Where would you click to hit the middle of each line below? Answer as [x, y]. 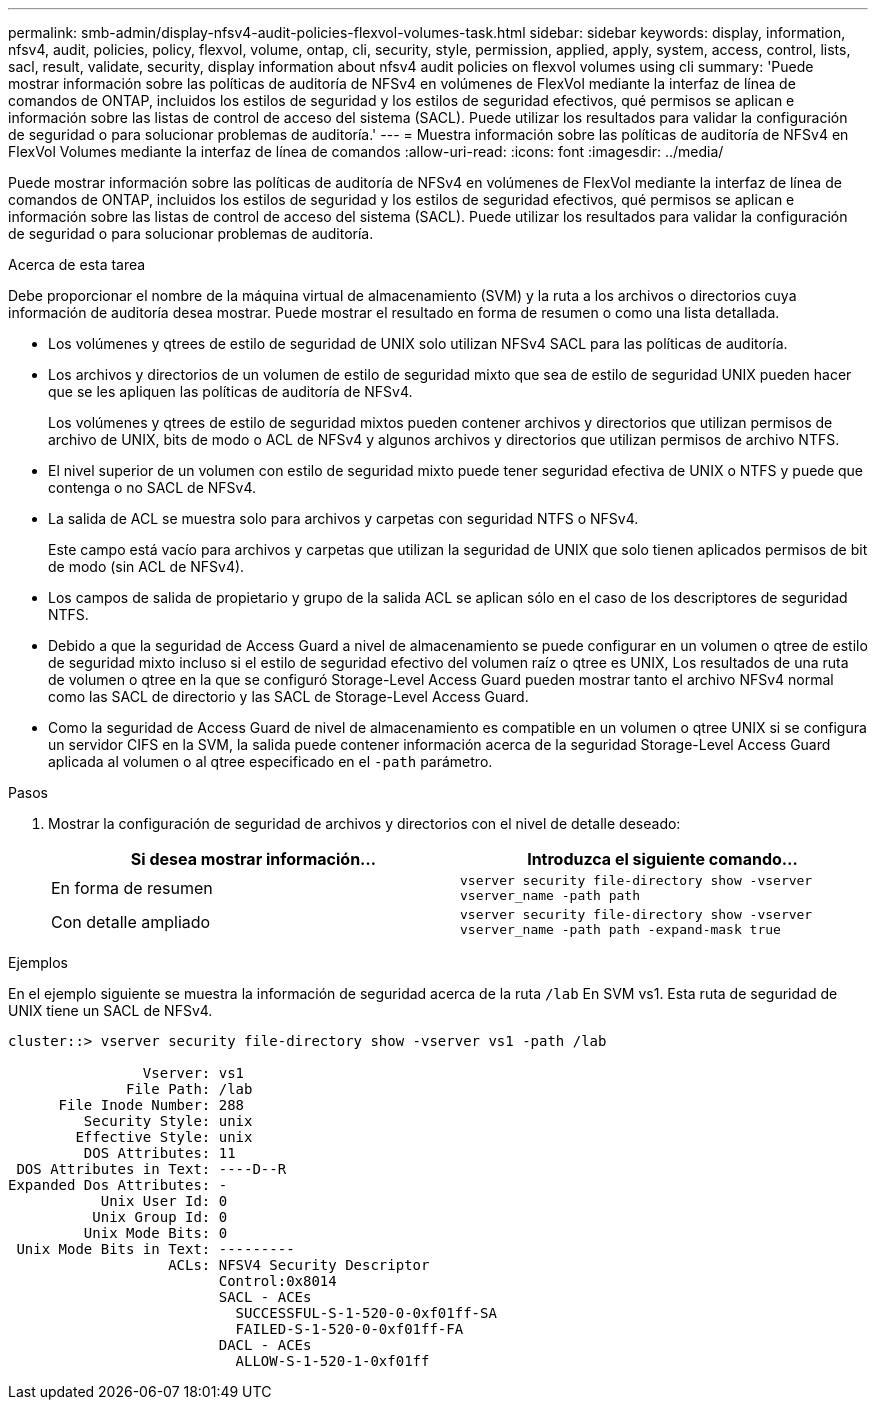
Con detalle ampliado [131, 922]
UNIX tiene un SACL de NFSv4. [110, 1010]
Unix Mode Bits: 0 [155, 1233]
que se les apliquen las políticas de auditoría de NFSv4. [230, 391]
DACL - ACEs [265, 1345]
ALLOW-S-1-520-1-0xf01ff [332, 1361]
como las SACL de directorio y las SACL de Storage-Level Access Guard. [288, 696]
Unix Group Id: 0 [160, 1217]
